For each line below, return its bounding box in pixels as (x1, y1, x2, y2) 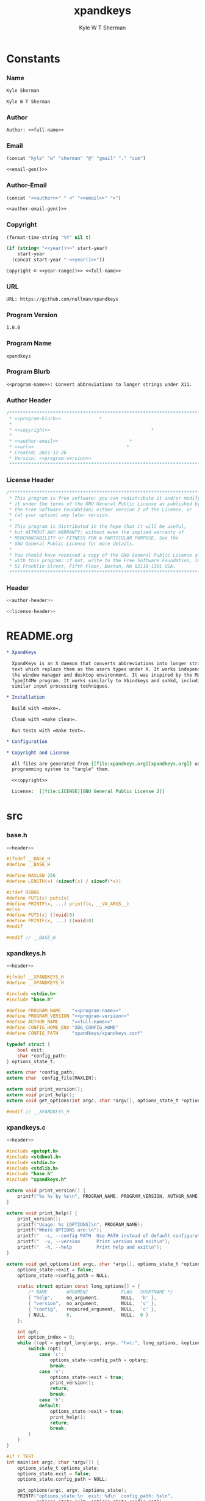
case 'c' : (38, 1352, 64, 1358)
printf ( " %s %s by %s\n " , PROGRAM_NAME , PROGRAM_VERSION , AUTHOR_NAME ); (17, 1194, 203, 1200)
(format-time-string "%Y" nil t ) (6, 234, 92, 241)
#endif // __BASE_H (6, 935, 56, 941)
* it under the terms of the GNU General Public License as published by (9, 500, 201, 507)
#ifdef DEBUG (6, 889, 40, 895)
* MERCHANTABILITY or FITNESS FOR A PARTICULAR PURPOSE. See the (9, 535, 179, 541)
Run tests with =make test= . (12, 727, 86, 734)
